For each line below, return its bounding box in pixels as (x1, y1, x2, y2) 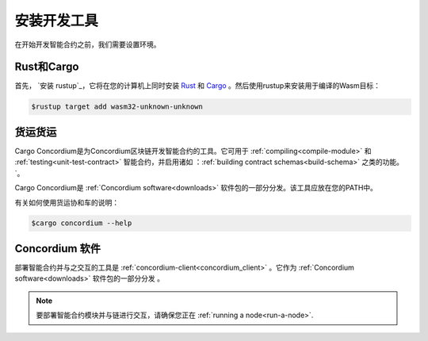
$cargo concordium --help (31, 219, 132, 228)
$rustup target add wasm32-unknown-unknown (31, 102, 204, 111)
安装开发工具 (14, 12, 99, 29)
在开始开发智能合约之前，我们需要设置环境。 (14, 40, 161, 49)
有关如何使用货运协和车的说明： (14, 197, 119, 207)
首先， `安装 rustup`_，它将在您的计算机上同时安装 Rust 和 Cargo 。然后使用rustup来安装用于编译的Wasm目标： (14, 81, 380, 90)
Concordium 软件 (14, 242, 101, 255)
